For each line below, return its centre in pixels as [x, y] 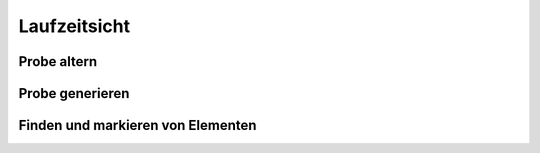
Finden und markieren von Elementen [137, 125]
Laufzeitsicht [74, 26]
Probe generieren [74, 93]
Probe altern [58, 61]
